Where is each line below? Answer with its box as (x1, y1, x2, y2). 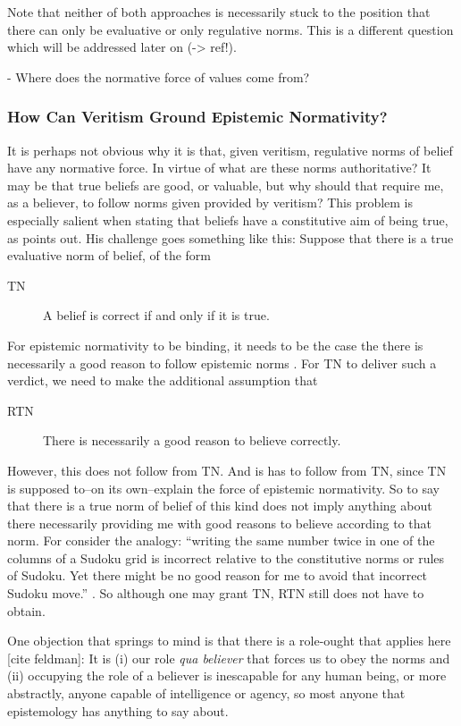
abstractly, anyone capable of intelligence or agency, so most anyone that (7, 684, 406, 703)
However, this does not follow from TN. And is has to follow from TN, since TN (7, 460, 447, 479)
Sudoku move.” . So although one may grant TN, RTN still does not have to (7, 584, 424, 603)
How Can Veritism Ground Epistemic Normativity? (7, 106, 388, 128)
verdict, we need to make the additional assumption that (7, 371, 318, 390)
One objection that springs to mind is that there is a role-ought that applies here (7, 631, 451, 650)
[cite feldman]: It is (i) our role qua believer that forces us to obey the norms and (7, 648, 450, 667)
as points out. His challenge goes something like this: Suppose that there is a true (7, 228, 454, 247)
